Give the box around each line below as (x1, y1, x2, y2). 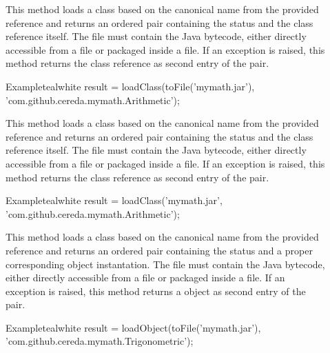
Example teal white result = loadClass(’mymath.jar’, (6, 193, 223, 208)
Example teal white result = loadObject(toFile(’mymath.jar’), (6, 320, 261, 334)
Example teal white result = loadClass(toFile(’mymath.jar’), (6, 79, 255, 93)
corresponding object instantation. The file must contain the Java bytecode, (6, 256, 325, 271)
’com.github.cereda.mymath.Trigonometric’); (6, 334, 194, 348)
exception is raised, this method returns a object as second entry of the (6, 283, 306, 298)
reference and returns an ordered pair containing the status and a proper (6, 243, 313, 257)
